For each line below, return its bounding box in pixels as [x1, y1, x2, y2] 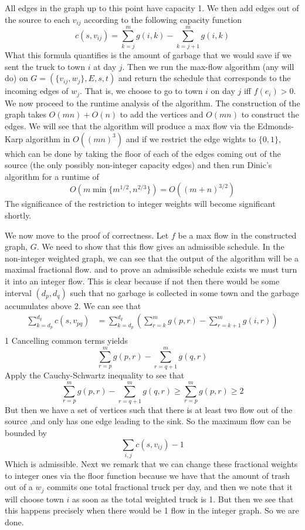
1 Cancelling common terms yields [5, 334, 128, 347]
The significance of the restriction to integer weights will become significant [5, 197, 276, 210]
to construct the [241, 108, 299, 120]
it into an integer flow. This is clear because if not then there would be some [5, 274, 280, 287]
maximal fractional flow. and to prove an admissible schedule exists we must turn [5, 263, 297, 276]
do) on [5, 72, 28, 84]
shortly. [5, 209, 32, 221]
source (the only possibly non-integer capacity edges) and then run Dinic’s [5, 159, 272, 171]
